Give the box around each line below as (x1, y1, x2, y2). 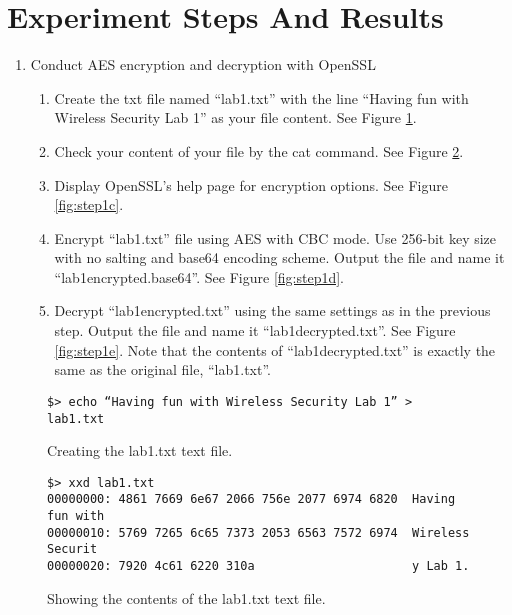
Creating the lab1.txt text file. (47, 440, 233, 461)
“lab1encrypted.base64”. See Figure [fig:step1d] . (54, 266, 345, 287)
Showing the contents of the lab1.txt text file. (47, 587, 326, 608)
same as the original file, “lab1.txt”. (54, 359, 272, 380)
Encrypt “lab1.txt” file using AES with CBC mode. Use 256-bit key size (54, 227, 497, 248)
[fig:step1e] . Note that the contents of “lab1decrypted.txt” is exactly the (54, 339, 496, 360)
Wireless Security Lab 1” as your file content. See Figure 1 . (54, 107, 417, 128)
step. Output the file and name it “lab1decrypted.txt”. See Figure (54, 320, 456, 341)
